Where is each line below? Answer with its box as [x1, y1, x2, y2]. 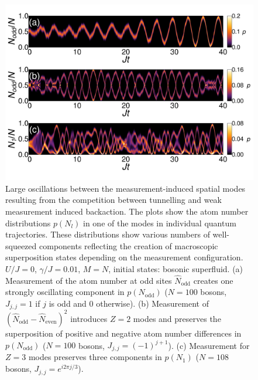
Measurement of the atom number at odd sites [5, 274, 172, 286]
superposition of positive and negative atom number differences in [5, 327, 242, 339]
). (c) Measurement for [168, 339, 250, 351]
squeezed [5, 239, 37, 252]
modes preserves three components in [28, 351, 162, 363]
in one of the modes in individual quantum [83, 216, 236, 229]
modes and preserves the [133, 312, 221, 324]
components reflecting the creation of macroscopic [39, 239, 218, 252]
